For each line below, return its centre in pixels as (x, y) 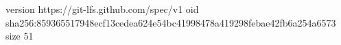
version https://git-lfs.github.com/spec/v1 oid (102, 9)
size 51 (20, 36)
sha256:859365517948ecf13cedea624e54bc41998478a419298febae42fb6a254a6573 (171, 22)
